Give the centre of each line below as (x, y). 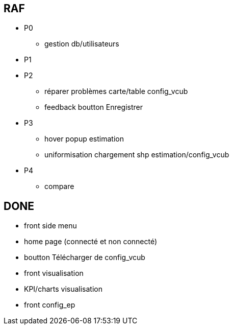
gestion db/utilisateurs (82, 44)
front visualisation (54, 273)
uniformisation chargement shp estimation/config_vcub (137, 155)
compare (59, 186)
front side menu (50, 226)
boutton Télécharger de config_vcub (85, 257)
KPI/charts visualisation (63, 289)
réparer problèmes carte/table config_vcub (116, 91)
